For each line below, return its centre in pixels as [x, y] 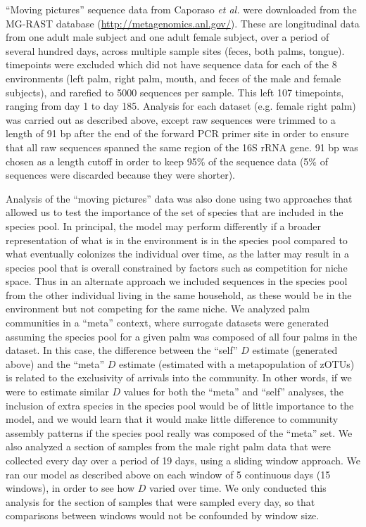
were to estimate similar [57, 392]
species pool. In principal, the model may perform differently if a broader [164, 226]
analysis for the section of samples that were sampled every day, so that [160, 501]
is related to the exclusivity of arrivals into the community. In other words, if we [179, 377]
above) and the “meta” [55, 363]
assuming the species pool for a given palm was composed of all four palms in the [182, 336]
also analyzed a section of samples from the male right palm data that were [168, 446]
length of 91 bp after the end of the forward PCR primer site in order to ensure [177, 133]
